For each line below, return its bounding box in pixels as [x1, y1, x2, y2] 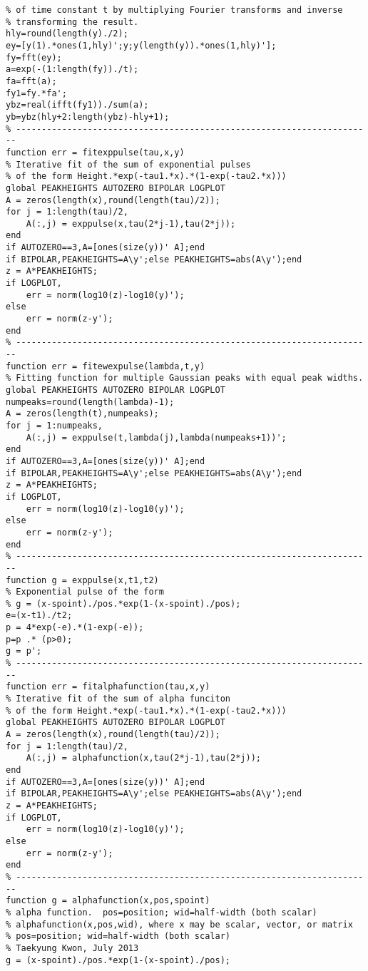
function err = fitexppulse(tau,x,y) [6, 147, 185, 158]
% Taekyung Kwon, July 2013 [6, 942, 139, 953]
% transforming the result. [6, 16, 139, 27]
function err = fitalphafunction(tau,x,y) [6, 682, 210, 692]
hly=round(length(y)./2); [6, 29, 128, 39]
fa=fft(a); [6, 76, 57, 86]
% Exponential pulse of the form [6, 587, 164, 597]
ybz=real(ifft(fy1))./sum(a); [6, 100, 149, 111]
